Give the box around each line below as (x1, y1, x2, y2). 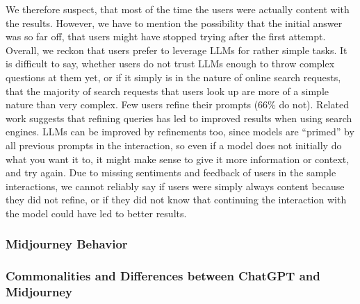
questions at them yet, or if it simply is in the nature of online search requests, (6, 69, 341, 84)
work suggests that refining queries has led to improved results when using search (6, 110, 352, 125)
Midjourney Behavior (6, 235, 128, 253)
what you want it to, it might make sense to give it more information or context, (6, 151, 350, 166)
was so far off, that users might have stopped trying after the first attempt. (6, 29, 326, 44)
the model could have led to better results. (6, 205, 187, 220)
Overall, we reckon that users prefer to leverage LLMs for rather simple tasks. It (6, 42, 347, 57)
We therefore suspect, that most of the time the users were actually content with (6, 2, 350, 16)
